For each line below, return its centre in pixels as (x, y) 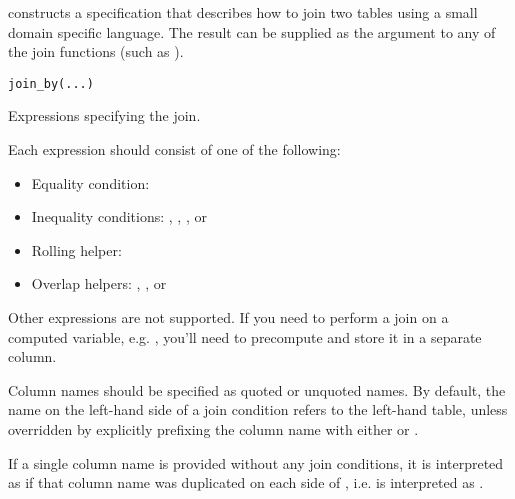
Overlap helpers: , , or (99, 283)
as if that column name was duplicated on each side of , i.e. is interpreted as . (246, 482)
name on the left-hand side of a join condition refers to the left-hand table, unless (258, 409)
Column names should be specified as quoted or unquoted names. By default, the (257, 389)
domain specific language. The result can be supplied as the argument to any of (252, 31)
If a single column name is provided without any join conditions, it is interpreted (256, 462)
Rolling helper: (76, 249)
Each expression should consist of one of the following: (174, 149)
